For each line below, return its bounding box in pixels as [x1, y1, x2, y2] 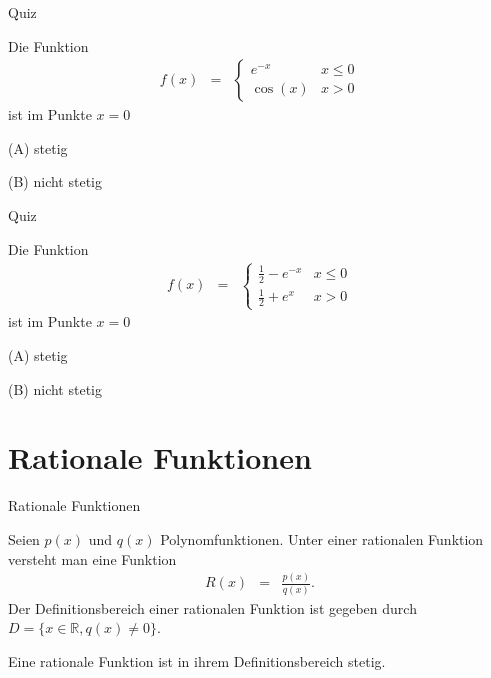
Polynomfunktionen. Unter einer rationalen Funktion [160, 528, 484, 549]
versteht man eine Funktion [8, 548, 177, 569]
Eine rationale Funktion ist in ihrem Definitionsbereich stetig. [8, 651, 386, 671]
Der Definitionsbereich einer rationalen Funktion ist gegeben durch [8, 597, 417, 618]
